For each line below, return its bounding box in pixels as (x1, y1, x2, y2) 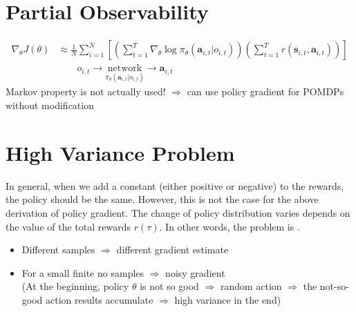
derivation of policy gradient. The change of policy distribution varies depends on (6, 205, 350, 220)
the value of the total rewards (6, 219, 131, 233)
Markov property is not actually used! (6, 84, 166, 99)
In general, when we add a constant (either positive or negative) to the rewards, (6, 178, 344, 193)
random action (220, 279, 282, 293)
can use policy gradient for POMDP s (187, 84, 344, 99)
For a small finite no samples (21, 265, 144, 280)
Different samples (21, 242, 95, 257)
